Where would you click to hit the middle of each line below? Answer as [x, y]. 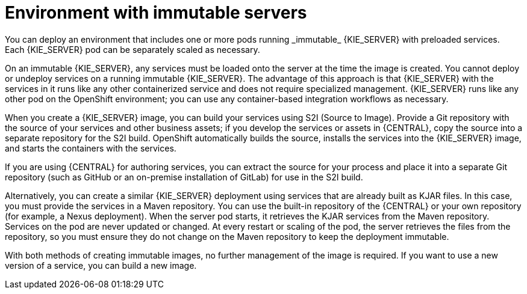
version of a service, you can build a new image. [101, 265]
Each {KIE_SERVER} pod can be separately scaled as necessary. [133, 49]
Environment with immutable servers [156, 13]
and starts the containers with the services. [91, 148]
